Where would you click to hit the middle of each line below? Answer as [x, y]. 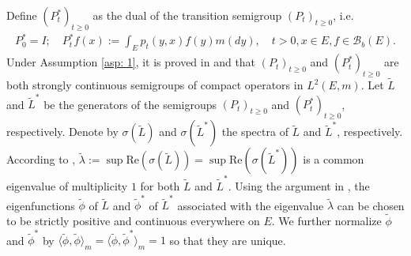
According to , [41, 159]
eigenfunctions [41, 205]
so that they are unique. [228, 240]
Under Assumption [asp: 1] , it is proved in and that [131, 62]
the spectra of [255, 132]
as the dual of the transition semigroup [187, 15]
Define [22, 15]
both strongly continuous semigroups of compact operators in [155, 85]
